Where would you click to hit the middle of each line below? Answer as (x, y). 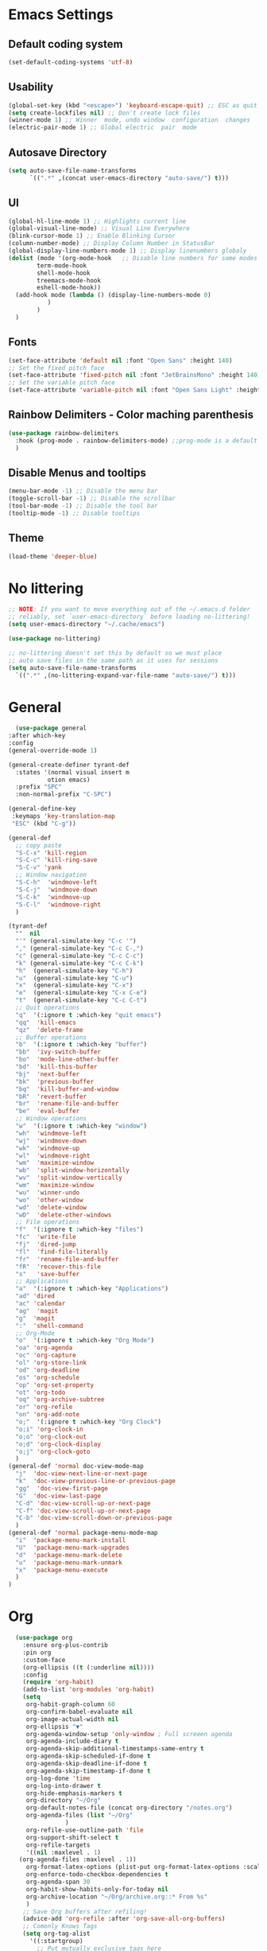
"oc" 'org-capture (46, 1355)
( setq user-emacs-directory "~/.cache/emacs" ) (87, 625)
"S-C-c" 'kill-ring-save (56, 860)
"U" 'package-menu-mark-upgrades (72, 1548)
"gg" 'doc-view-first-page (62, 1488)
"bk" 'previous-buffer (54, 1081)
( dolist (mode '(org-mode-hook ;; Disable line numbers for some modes (133, 258)
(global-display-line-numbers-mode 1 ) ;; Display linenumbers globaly (128, 251)
